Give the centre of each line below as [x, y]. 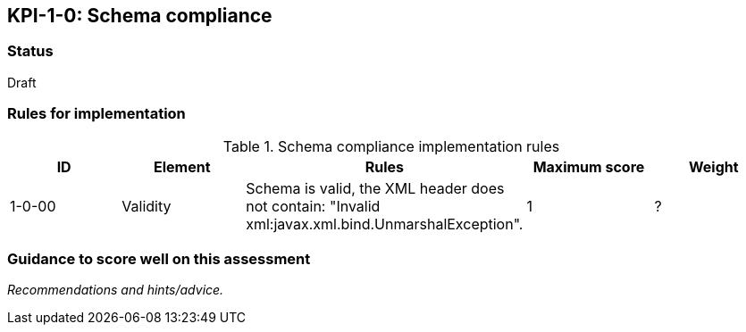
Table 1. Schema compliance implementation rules [391, 146]
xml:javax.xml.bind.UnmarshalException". [385, 224]
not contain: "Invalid [313, 206]
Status [30, 51]
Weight [713, 166]
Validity [147, 206]
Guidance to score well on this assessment [159, 258]
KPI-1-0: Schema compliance [140, 16]
